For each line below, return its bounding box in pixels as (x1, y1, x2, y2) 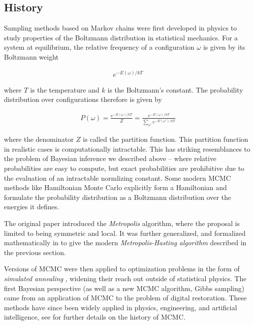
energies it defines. (4, 201, 60, 212)
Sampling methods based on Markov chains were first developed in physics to (4, 23, 237, 33)
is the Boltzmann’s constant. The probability (107, 84, 243, 95)
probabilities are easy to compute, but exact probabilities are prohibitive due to (4, 163, 245, 173)
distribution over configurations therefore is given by (4, 94, 162, 104)
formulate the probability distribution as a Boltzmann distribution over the (4, 192, 231, 202)
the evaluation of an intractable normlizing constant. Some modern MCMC (4, 172, 231, 183)
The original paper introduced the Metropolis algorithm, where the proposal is (4, 218, 240, 228)
